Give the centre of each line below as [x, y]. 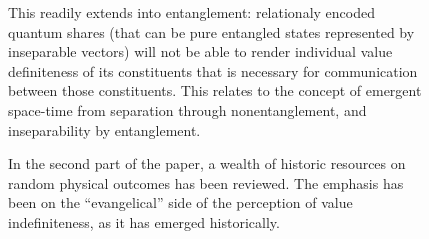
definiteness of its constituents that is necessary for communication [213, 70]
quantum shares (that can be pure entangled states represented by [211, 31]
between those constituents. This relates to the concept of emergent [215, 90]
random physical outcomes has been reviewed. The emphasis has [206, 182]
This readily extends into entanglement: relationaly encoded [191, 12]
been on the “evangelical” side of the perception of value [180, 202]
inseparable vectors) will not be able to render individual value [200, 51]
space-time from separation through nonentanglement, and [187, 109]
